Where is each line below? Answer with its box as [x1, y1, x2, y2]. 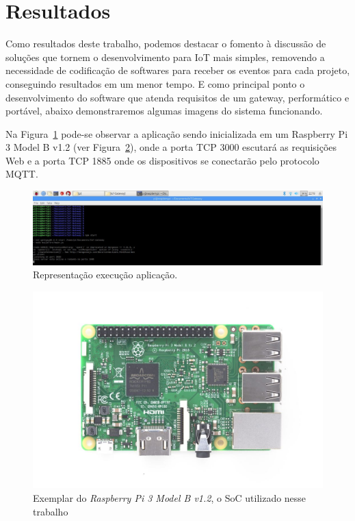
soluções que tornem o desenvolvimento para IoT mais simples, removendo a [5, 49, 325, 64]
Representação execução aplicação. [33, 267, 178, 282]
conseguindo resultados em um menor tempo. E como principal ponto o [5, 76, 305, 90]
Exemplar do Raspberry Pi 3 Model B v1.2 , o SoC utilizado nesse [33, 490, 306, 505]
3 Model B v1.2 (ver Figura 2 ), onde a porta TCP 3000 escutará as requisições [5, 140, 337, 154]
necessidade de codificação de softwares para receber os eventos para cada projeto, [5, 63, 350, 77]
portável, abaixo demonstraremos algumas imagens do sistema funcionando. [5, 104, 323, 118]
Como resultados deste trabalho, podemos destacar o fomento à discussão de [5, 36, 326, 51]
